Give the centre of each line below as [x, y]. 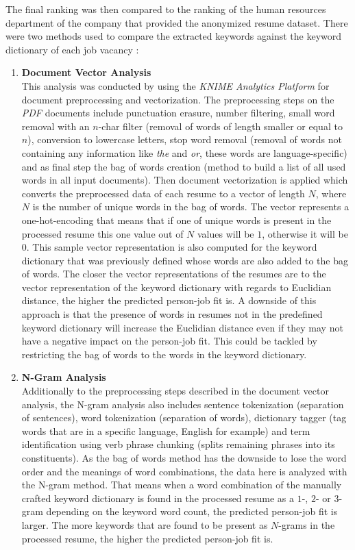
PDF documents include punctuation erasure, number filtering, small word [178, 113]
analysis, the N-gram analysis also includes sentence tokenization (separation [183, 404]
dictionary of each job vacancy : [72, 49]
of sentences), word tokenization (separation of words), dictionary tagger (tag [184, 417]
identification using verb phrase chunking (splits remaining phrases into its [178, 444]
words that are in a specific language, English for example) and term [166, 430]
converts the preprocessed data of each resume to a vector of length [163, 193]
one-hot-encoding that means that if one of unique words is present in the [176, 220]
